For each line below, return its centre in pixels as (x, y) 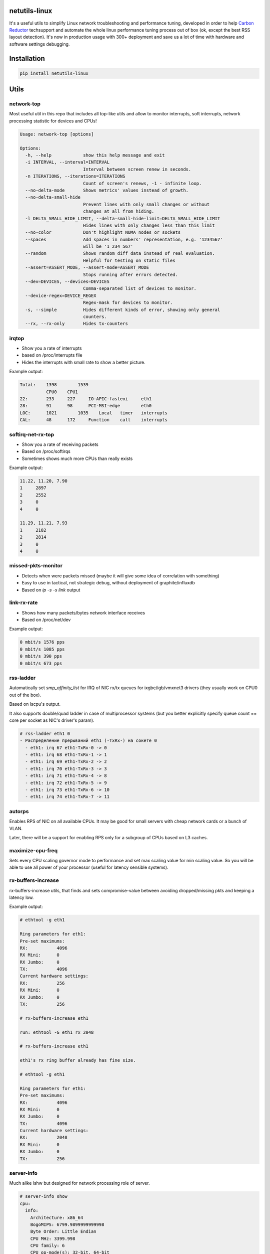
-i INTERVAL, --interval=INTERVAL (67, 162)
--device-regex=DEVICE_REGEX (61, 295)
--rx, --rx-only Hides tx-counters (77, 324)
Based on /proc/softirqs (46, 451)
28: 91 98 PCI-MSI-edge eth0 (86, 406)
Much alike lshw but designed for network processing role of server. (79, 1183)
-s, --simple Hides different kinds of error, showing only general (123, 309)
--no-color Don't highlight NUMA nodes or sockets (103, 232)
